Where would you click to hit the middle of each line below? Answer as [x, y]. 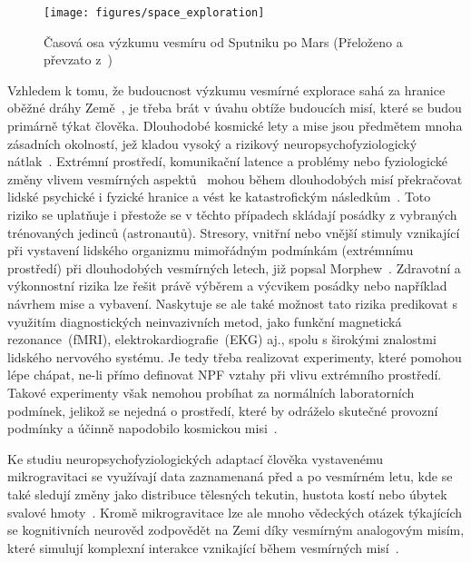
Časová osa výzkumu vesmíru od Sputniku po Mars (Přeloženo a [223, 41]
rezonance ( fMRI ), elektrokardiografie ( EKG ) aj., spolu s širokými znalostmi [222, 339]
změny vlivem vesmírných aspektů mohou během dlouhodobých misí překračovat [235, 178]
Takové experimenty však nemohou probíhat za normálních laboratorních [211, 392]
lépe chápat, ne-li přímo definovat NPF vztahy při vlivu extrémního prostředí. [225, 375]
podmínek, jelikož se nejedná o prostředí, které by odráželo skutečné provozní [223, 410]
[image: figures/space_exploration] [154, 13]
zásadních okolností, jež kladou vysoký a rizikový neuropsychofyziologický [212, 143]
